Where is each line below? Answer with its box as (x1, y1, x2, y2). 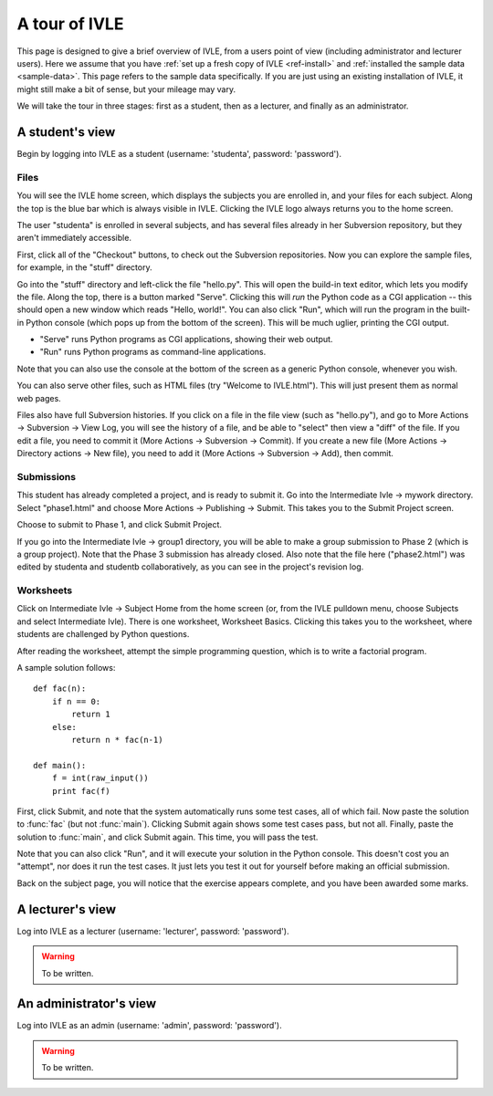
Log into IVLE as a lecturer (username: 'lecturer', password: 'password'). (16, 925, 289, 936)
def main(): (33, 760, 87, 770)
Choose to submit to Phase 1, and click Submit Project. (16, 519, 223, 530)
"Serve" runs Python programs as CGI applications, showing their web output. (39, 334, 333, 345)
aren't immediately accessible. (16, 233, 132, 244)
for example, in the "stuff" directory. (16, 262, 152, 273)
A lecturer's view (16, 902, 117, 917)
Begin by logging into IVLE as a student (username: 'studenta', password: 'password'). (16, 149, 342, 160)
